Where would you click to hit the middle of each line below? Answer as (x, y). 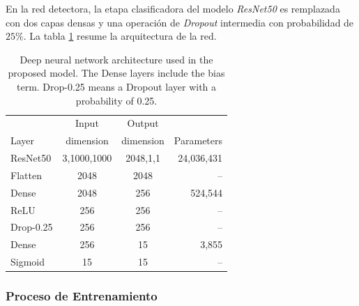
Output (143, 123)
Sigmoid (28, 262)
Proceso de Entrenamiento (82, 296)
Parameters (198, 140)
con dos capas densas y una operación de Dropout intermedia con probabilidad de (180, 22)
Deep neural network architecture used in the (116, 59)
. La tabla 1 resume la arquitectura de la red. (120, 36)
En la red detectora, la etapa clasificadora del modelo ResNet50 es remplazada (173, 8)
